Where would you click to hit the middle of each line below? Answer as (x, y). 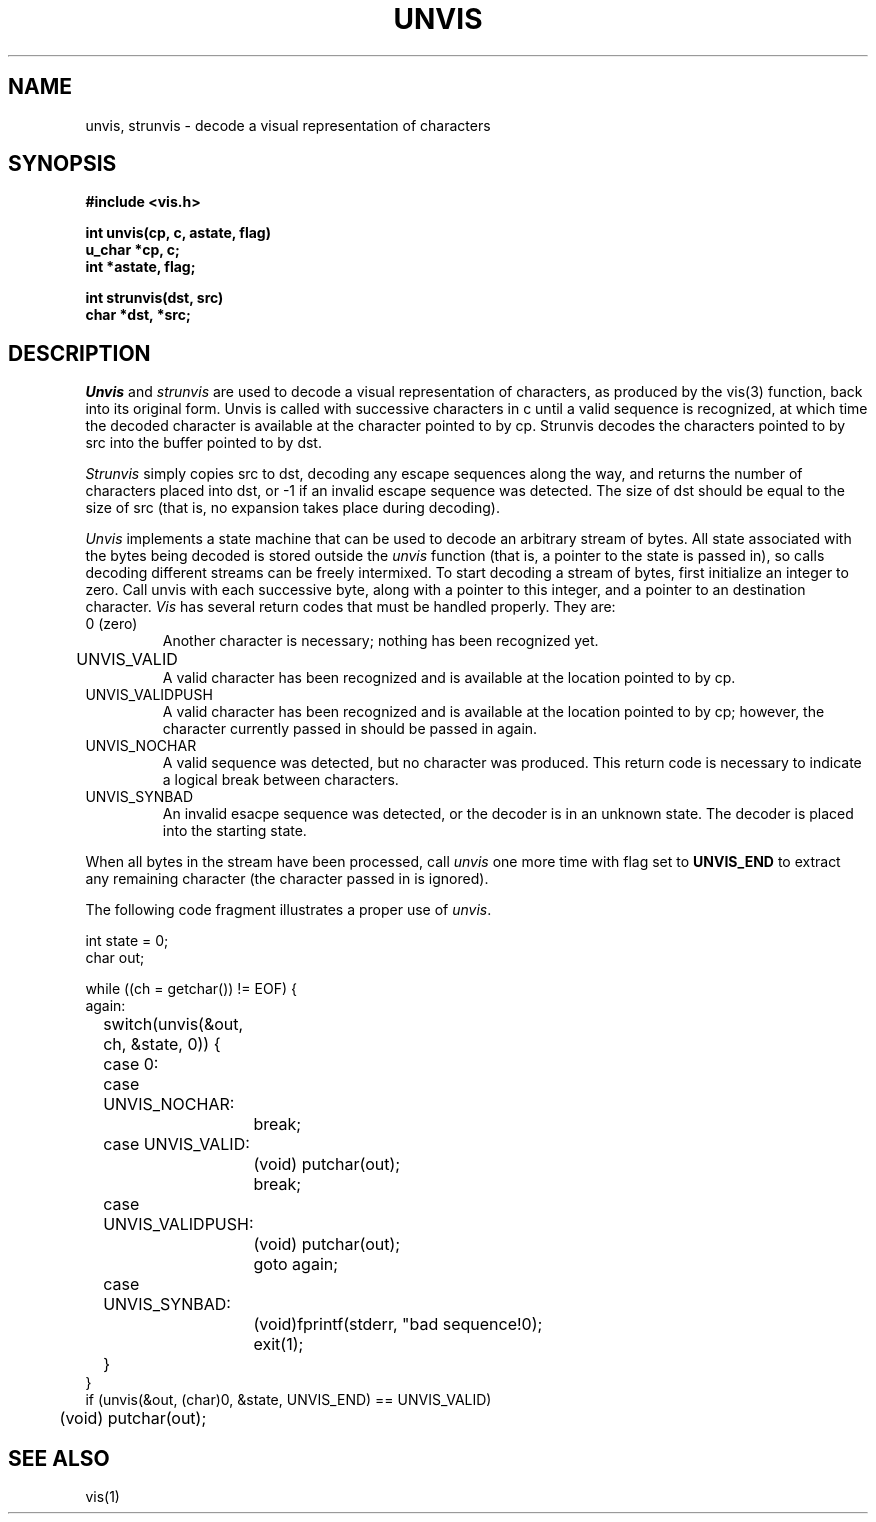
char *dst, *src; (138, 315)
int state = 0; (127, 941)
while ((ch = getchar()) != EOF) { (191, 989)
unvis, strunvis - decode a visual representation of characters (288, 125)
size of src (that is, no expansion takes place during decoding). (292, 508)
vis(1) (102, 1497)
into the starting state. (234, 831)
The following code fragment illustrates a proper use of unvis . (288, 910)
